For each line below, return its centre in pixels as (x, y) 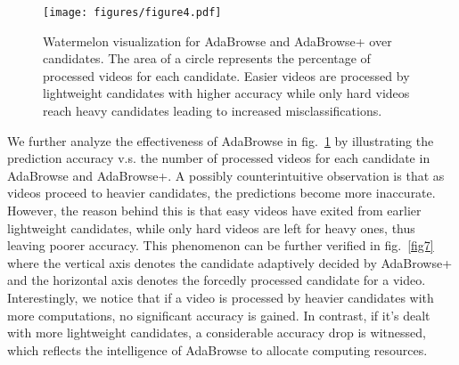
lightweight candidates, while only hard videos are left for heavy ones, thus (211, 227)
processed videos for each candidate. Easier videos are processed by (226, 75)
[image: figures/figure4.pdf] (132, 12)
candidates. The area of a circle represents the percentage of (207, 58)
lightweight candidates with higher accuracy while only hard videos (226, 93)
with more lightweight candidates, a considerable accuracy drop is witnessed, (217, 333)
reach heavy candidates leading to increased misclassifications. (213, 111)
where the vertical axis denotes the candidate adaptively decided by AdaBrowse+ (230, 262)
